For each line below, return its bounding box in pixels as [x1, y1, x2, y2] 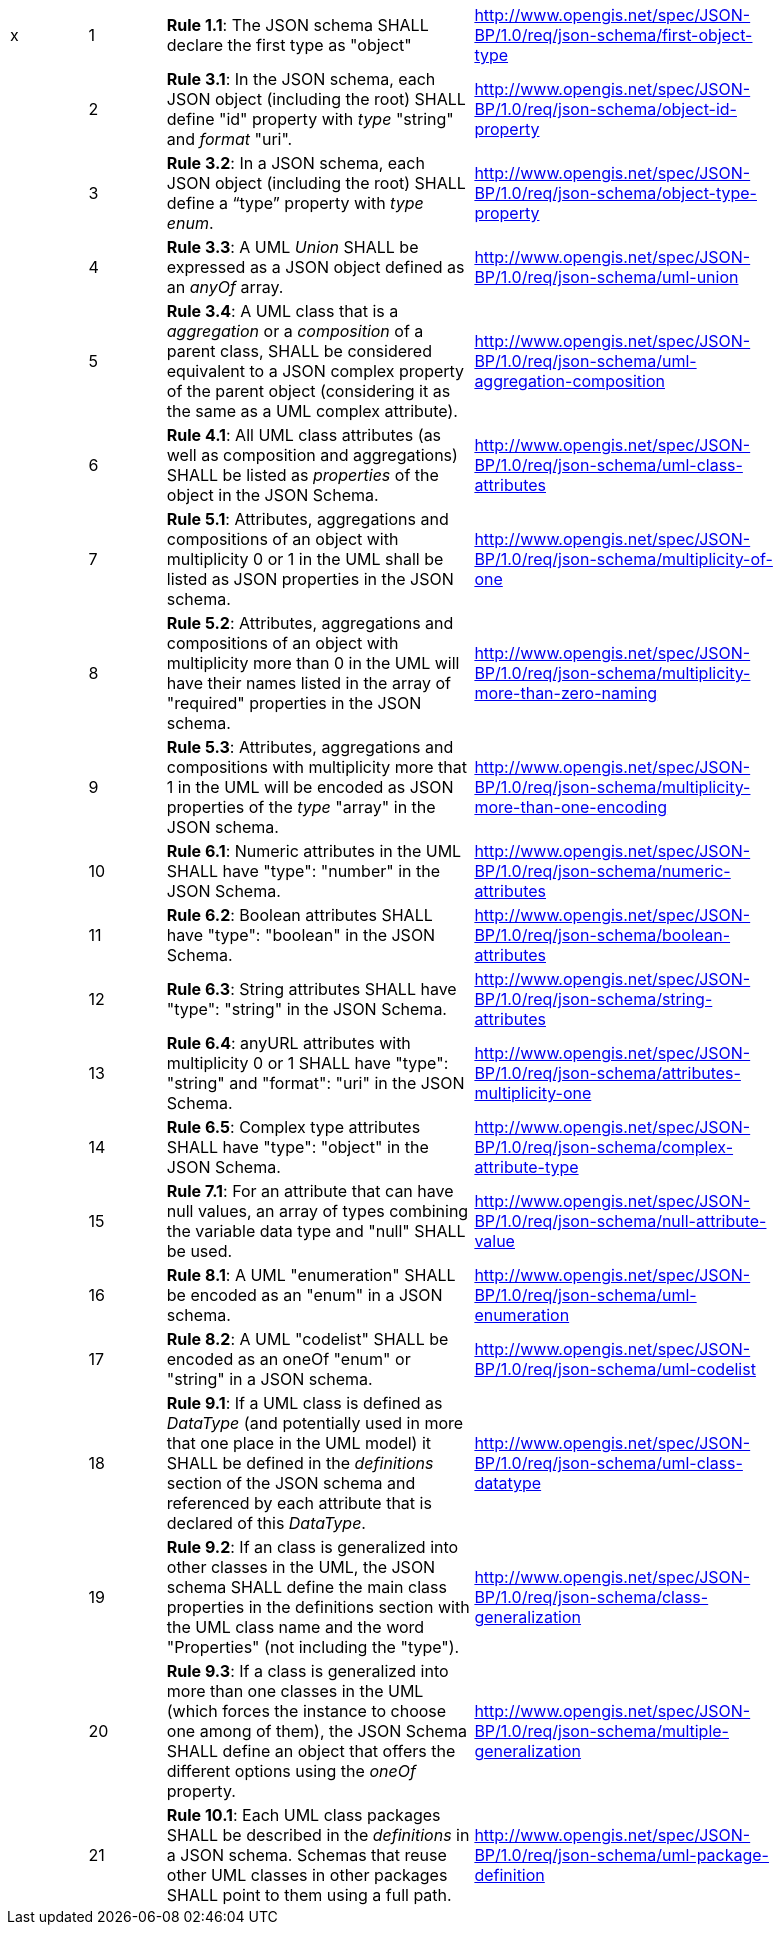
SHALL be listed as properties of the [166, 465, 439, 485]
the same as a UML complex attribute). [166, 401, 458, 421]
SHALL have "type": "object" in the [166, 1137, 429, 1157]
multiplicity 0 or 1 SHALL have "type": [166, 1053, 449, 1073]
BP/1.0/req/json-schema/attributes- [474, 1063, 741, 1083]
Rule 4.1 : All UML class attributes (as [166, 425, 442, 445]
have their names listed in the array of [166, 673, 451, 693]
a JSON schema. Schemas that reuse [166, 1845, 447, 1865]
